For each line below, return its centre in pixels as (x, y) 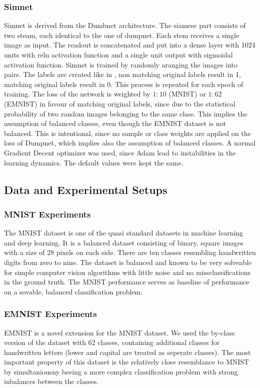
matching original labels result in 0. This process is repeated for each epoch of (124, 84)
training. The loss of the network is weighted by (77, 94)
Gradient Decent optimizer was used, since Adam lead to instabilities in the (120, 152)
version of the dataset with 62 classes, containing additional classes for (112, 342)
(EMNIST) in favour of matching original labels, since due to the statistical (120, 103)
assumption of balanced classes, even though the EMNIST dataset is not (115, 123)
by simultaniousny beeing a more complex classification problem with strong (121, 371)
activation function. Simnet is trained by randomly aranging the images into (121, 64)
